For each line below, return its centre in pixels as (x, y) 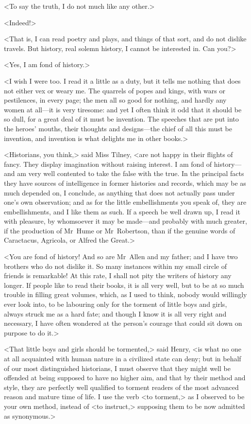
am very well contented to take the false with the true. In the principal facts (131, 173)
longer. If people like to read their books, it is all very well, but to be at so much (124, 285)
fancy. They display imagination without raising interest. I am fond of (108, 164)
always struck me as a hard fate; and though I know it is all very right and (115, 313)
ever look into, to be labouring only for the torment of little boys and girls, (116, 304)
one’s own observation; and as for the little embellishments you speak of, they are (125, 202)
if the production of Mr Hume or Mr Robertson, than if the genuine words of (120, 230)
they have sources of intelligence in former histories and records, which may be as (125, 183)
